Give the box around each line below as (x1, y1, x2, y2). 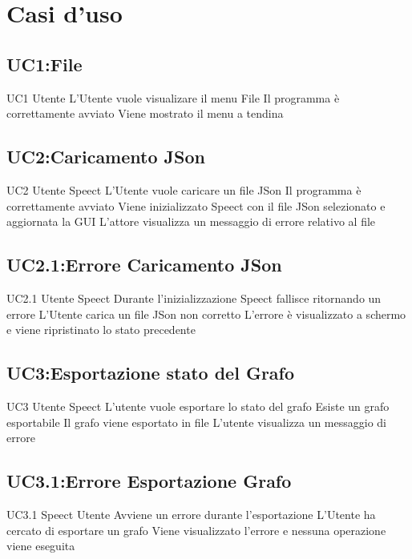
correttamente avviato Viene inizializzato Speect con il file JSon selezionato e (6, 197, 386, 214)
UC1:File (6, 51, 83, 76)
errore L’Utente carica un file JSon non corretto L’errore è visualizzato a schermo (6, 305, 406, 322)
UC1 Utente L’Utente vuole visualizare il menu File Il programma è (6, 89, 340, 106)
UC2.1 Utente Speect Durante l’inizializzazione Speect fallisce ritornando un (6, 289, 382, 306)
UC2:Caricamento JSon (6, 144, 205, 169)
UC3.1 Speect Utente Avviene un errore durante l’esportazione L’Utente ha (6, 505, 376, 522)
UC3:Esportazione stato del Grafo (6, 360, 295, 385)
